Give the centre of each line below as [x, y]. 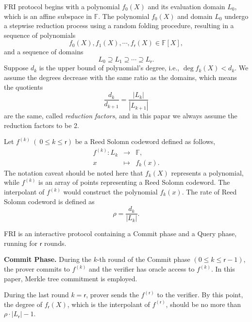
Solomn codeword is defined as [49, 201]
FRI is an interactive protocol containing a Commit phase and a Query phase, [120, 233]
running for [21, 243]
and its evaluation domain [186, 6]
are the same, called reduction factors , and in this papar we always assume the [121, 116]
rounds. [55, 243]
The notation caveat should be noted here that [74, 172]
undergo [236, 16]
